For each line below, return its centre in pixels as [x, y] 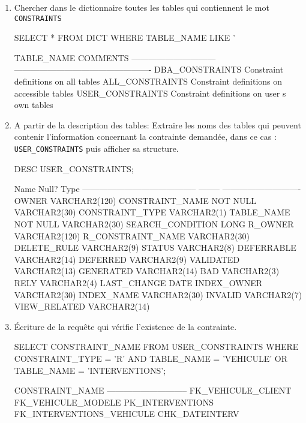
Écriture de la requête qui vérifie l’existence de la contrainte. [125, 326]
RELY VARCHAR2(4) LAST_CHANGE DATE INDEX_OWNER [138, 283]
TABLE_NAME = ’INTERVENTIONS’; [90, 370]
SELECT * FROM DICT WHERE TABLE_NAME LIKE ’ [124, 37]
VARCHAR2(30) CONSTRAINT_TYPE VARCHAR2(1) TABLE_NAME [152, 212]
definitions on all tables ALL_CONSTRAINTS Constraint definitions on [148, 81]
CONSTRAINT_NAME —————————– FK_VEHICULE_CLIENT [153, 390]
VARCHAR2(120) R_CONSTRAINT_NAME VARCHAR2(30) [132, 235]
